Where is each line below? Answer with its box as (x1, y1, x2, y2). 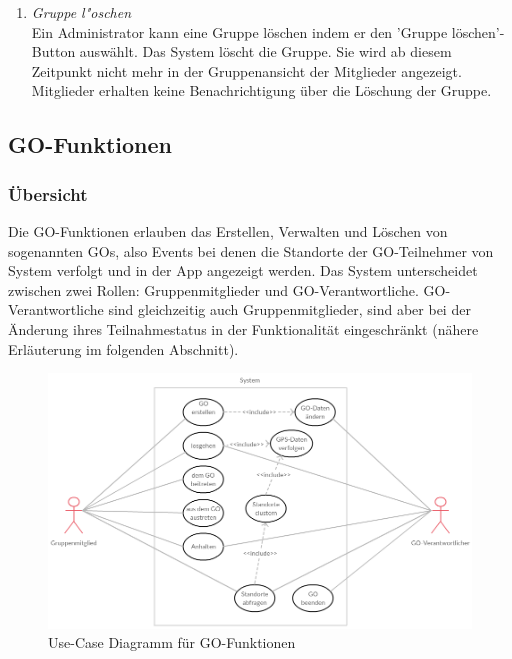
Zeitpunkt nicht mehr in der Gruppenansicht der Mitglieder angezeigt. (31, 60, 462, 81)
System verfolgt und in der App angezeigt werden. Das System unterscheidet (8, 260, 478, 281)
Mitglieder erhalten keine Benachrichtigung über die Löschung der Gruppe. (31, 80, 492, 101)
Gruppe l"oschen (31, 2, 132, 22)
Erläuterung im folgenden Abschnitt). (8, 338, 239, 359)
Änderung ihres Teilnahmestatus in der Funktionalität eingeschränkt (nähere (8, 318, 479, 339)
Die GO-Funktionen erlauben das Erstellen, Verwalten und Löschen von (8, 220, 448, 241)
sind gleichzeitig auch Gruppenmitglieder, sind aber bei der (108, 299, 471, 320)
